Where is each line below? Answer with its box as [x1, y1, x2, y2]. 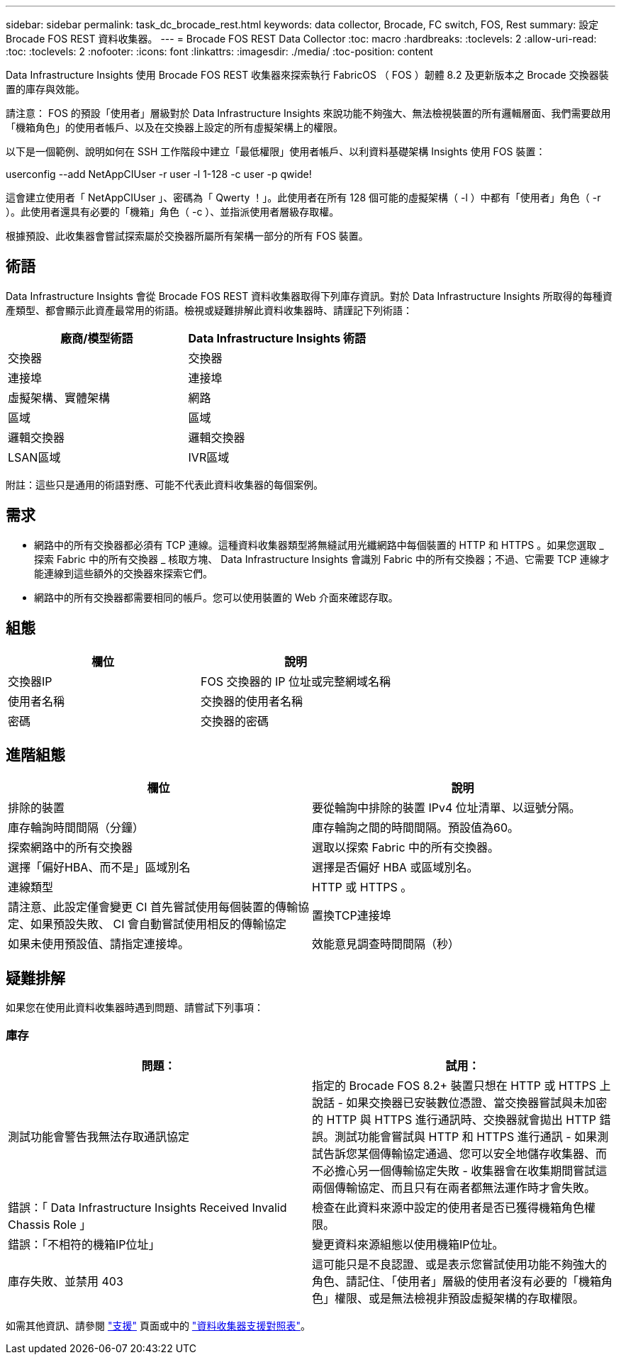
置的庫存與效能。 [6, 83, 85, 95]
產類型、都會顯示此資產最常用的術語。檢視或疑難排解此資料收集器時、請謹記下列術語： [6, 303, 413, 316]
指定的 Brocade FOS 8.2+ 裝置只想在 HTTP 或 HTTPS [312, 1078, 596, 1093]
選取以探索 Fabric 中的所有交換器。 [312, 840, 500, 855]
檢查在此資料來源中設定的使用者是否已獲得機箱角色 [312, 1200, 585, 1215]
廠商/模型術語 [60, 330, 133, 345]
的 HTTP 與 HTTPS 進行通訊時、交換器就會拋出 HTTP [312, 1112, 597, 1127]
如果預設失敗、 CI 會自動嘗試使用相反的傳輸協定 [30, 917, 286, 932]
